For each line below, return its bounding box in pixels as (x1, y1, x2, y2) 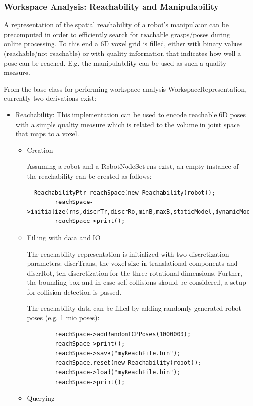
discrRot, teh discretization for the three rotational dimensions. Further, (27, 267, 242, 277)
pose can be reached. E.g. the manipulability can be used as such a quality (4, 57, 227, 68)
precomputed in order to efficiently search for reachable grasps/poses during (4, 29, 231, 39)
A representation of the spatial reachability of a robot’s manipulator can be (4, 19, 229, 30)
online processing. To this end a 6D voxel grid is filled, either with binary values (4, 38, 243, 49)
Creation (27, 145, 53, 155)
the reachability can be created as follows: (27, 170, 152, 181)
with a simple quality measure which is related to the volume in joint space (15, 119, 240, 129)
